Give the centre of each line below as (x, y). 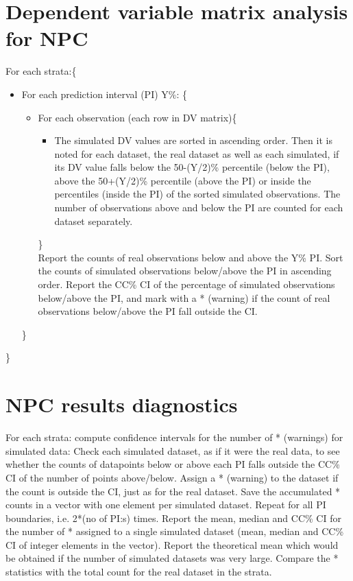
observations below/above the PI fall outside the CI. (148, 311)
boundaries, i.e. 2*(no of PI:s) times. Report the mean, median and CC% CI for (173, 518)
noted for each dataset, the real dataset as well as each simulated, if (197, 153)
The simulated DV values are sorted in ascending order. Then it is (193, 140)
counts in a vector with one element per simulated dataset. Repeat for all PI (166, 505)
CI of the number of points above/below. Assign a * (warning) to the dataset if (172, 477)
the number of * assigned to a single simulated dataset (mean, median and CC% (175, 531)
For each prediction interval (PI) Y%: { (105, 94)
